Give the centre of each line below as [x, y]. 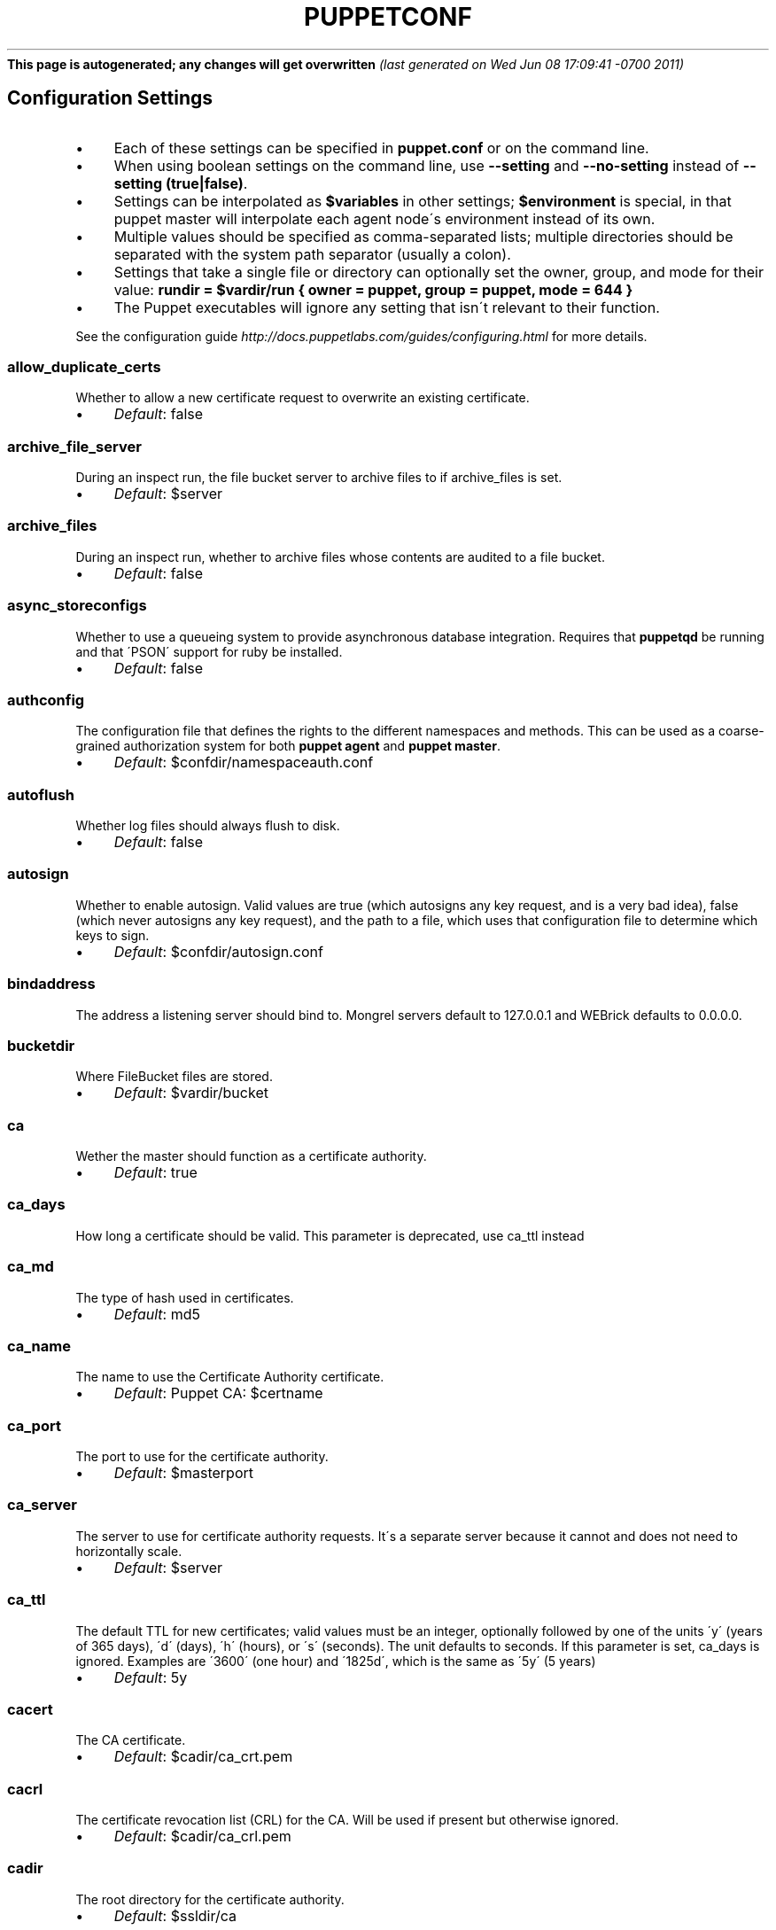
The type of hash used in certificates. [185, 1297]
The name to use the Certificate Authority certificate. [230, 1377]
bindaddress [51, 984]
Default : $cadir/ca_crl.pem [202, 1837]
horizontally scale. [129, 1551]
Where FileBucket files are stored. [174, 1077]
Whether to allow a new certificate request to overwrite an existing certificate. [303, 398]
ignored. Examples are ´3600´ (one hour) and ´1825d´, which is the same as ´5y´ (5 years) [336, 1661]
